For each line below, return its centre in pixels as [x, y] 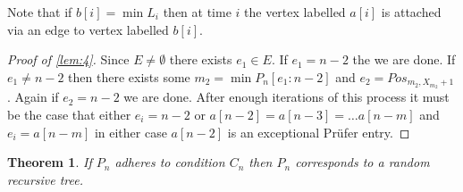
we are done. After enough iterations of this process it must [286, 97]
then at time [197, 12]
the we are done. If [404, 59]
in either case [130, 132]
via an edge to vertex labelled [88, 29]
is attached [411, 12]
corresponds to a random [362, 162]
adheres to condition [170, 162]
